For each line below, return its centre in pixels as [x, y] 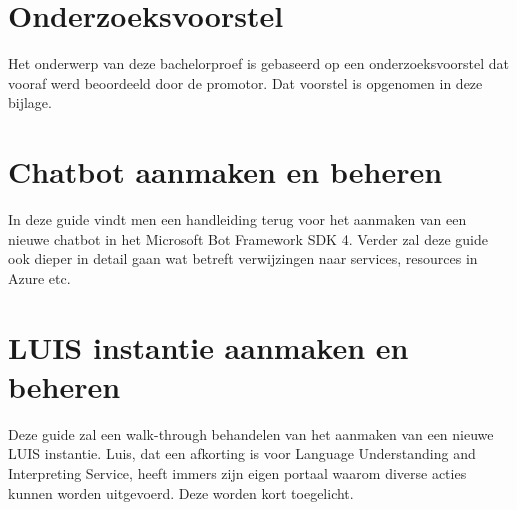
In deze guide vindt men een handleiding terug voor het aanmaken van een [237, 219]
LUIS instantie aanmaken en [208, 346]
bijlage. [30, 102]
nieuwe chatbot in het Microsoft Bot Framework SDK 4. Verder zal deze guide [248, 238]
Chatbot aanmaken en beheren [225, 171]
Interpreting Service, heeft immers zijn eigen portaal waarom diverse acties [237, 472]
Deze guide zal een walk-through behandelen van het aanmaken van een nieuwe [251, 433]
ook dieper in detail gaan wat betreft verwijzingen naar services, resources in [243, 258]
